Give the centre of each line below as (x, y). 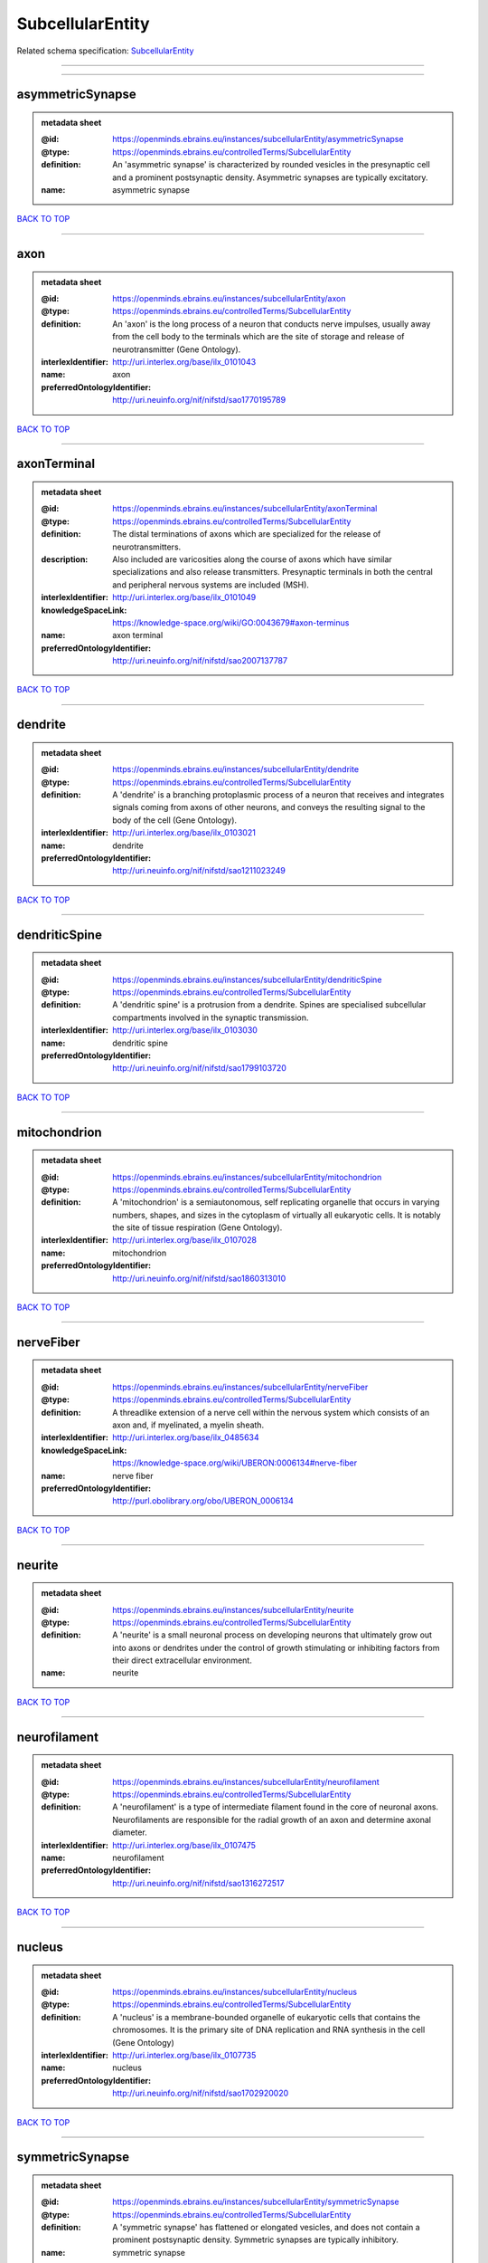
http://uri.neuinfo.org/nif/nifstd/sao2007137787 (200, 661)
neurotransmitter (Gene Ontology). (177, 349)
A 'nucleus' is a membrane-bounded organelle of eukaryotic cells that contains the (267, 2017)
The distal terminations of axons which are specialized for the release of (247, 534)
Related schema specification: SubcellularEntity (105, 51)
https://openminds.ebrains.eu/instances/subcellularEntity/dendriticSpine (247, 979)
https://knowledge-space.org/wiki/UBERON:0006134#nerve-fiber (235, 1463)
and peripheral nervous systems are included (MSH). (211, 585)
